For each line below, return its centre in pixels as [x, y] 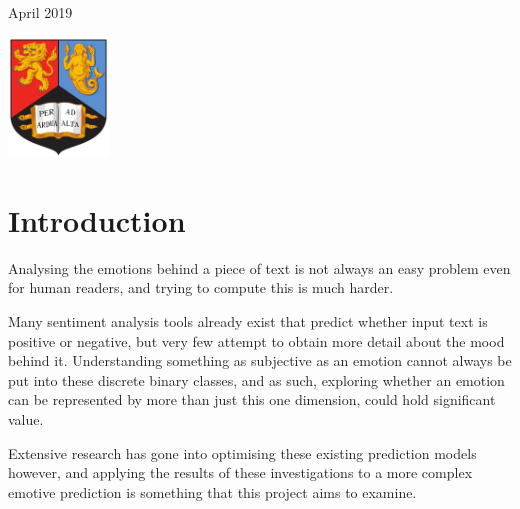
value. [26, 419]
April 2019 [40, 12]
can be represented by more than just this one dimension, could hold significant [252, 399]
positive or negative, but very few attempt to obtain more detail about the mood [256, 340]
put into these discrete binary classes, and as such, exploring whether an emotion [256, 379]
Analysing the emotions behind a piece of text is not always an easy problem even [259, 267]
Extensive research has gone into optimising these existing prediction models [242, 452]
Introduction [97, 219]
